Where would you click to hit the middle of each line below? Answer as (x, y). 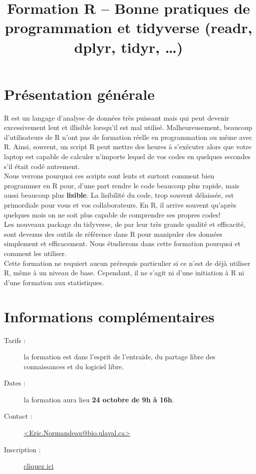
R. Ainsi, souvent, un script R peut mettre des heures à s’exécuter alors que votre (128, 147)
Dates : (15, 383)
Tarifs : (15, 340)
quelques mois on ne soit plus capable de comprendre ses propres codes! (112, 214)
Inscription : (22, 449)
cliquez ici (39, 466)
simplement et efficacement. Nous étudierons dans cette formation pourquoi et (122, 243)
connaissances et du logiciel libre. (74, 366)
